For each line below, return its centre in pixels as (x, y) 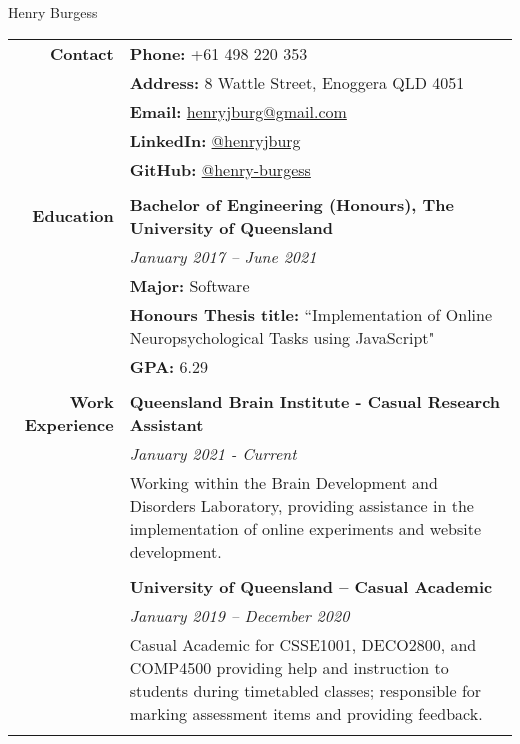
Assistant (166, 424)
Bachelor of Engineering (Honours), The (292, 204)
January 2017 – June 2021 (223, 256)
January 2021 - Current (213, 453)
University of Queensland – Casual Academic (311, 586)
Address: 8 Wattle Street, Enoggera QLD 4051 (297, 82)
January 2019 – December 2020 (239, 615)
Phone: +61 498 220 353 (218, 53)
